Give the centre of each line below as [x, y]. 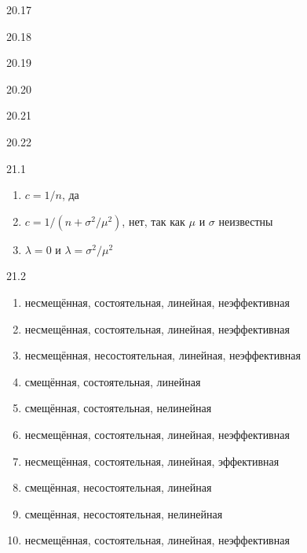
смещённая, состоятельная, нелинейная [118, 408]
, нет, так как [153, 221]
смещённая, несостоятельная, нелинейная [124, 513]
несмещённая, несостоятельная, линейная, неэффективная [163, 355]
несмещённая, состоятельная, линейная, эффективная [152, 461]
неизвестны [246, 221]
